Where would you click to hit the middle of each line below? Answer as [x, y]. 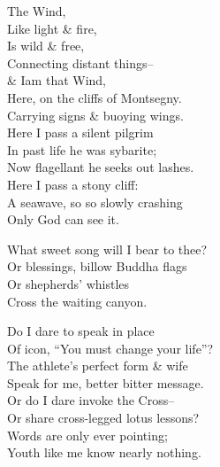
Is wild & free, [46, 46]
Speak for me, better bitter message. [106, 382]
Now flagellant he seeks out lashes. [101, 167]
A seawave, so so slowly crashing [95, 202]
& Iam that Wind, [57, 80]
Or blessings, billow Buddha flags [97, 266]
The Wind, [37, 11]
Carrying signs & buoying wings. [95, 115]
